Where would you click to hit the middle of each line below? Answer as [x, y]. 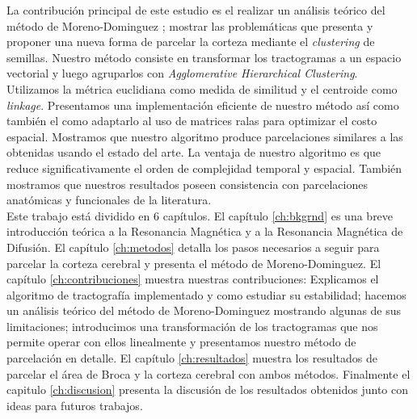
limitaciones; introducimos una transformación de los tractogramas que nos [192, 326]
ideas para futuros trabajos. [75, 405]
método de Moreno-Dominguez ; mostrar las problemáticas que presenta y [190, 25]
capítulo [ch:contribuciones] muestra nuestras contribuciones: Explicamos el [193, 279]
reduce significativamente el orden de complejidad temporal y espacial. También [204, 168]
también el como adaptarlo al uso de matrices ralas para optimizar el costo [192, 121]
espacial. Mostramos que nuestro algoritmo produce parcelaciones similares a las [205, 136]
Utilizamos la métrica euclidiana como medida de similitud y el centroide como [202, 88]
